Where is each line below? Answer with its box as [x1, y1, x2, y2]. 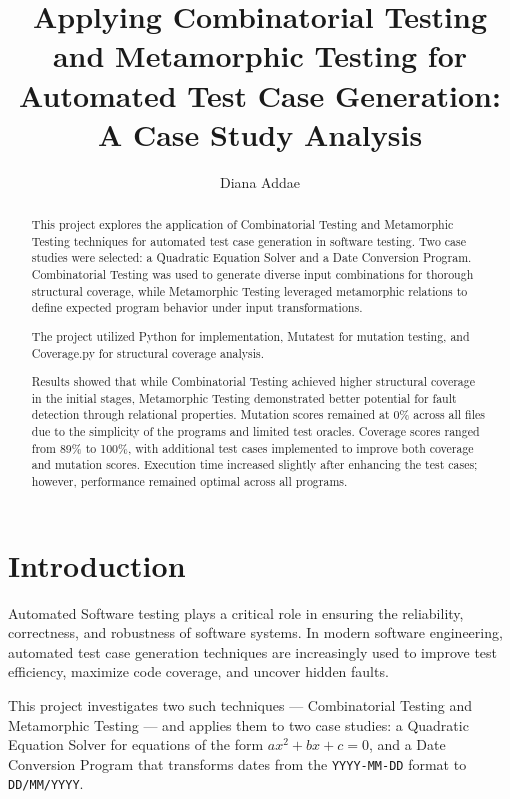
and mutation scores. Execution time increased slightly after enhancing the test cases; [31, 456, 478, 473]
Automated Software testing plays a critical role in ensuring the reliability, [8, 602, 464, 623]
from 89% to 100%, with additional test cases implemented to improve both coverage [31, 439, 474, 456]
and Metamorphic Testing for [52, 35, 468, 76]
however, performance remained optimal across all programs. [31, 473, 348, 490]
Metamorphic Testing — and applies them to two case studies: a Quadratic [8, 714, 469, 735]
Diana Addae [220, 171, 300, 192]
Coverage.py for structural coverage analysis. [31, 344, 265, 361]
